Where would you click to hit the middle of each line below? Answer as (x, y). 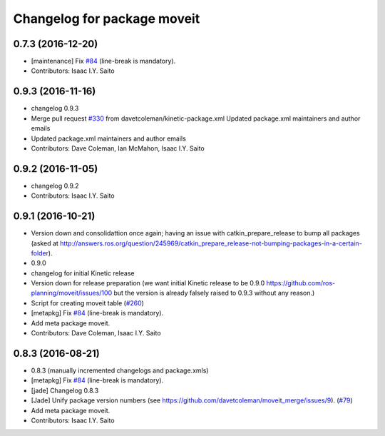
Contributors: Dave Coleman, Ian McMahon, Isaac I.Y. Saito (118, 148)
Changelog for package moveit (107, 19)
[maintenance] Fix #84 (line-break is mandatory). (103, 61)
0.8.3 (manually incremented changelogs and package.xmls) (120, 370)
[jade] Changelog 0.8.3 (65, 390)
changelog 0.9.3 (55, 108)
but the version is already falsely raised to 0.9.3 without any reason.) (214, 293)
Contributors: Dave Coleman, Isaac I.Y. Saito (96, 333)
